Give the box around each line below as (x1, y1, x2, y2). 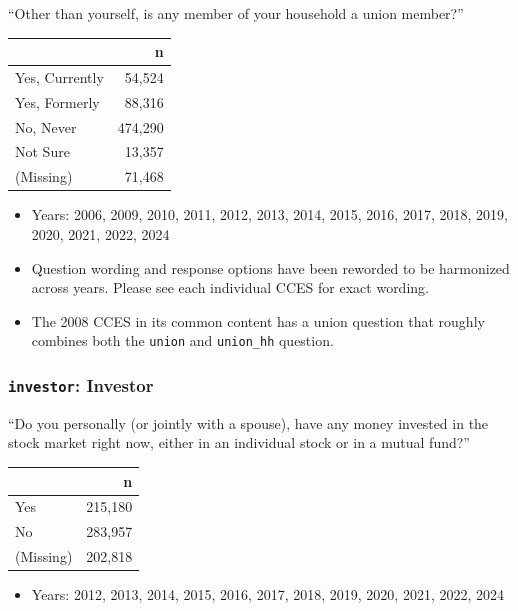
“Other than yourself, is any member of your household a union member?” (8, 3, 464, 23)
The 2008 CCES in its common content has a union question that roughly (31, 310, 485, 331)
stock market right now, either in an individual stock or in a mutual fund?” (8, 432, 470, 453)
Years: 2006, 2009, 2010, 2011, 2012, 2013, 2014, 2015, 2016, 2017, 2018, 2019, (31, 204, 508, 225)
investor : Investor (8, 372, 154, 397)
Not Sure (15, 141, 70, 162)
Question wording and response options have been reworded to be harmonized (31, 257, 510, 278)
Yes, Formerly (15, 91, 100, 112)
